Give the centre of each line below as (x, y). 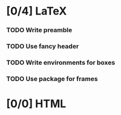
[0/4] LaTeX (37, 11)
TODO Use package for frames (52, 79)
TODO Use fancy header (43, 47)
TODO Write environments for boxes (61, 62)
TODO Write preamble (39, 30)
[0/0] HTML (36, 104)
